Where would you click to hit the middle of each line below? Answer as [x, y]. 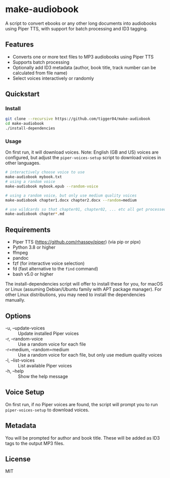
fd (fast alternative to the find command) [55, 269]
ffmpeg [20, 253]
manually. [15, 300]
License [18, 459]
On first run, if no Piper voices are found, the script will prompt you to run [81, 404]
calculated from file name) [40, 73]
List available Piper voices [45, 365]
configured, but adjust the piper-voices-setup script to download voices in [83, 158]
